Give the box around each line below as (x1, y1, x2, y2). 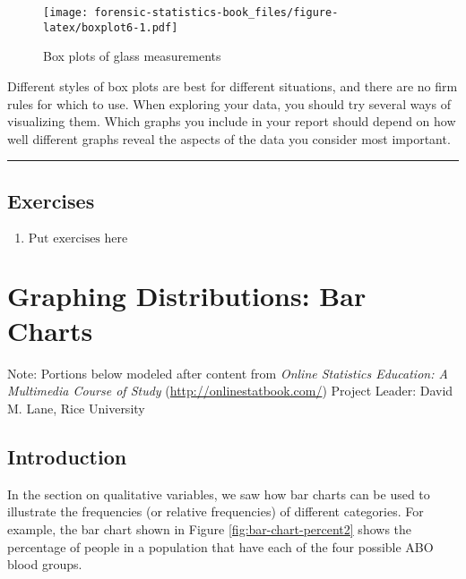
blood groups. (7, 555, 82, 574)
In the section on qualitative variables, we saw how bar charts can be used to (7, 484, 430, 503)
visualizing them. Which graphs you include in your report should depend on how (7, 112, 456, 131)
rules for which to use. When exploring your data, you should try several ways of (7, 94, 451, 113)
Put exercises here (28, 233, 128, 246)
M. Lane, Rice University (7, 398, 145, 417)
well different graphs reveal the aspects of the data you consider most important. (7, 129, 451, 148)
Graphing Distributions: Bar (7, 277, 367, 313)
